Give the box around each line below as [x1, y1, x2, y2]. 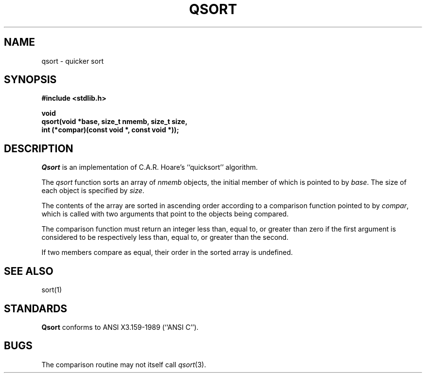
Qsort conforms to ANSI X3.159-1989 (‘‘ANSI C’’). [41, 323, 199, 331]
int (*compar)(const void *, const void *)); [41, 126, 179, 134]
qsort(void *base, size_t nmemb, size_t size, [41, 117, 188, 126]
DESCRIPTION [4, 142, 73, 155]
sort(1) [41, 286, 62, 294]
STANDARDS [4, 302, 68, 315]
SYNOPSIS [4, 73, 57, 86]
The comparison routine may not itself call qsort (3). [41, 360, 206, 369]
